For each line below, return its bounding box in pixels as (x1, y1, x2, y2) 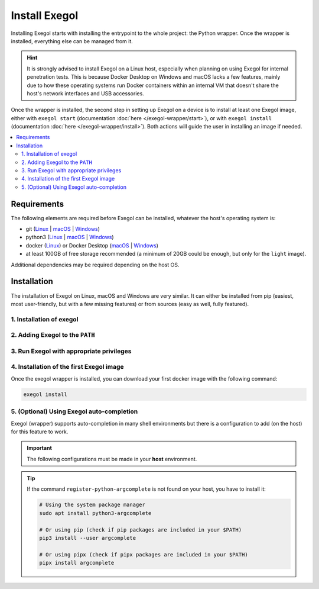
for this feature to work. (11, 428, 69, 435)
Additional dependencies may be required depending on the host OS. (11, 261, 180, 268)
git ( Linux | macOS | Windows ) (25, 226, 100, 233)
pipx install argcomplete (39, 559, 115, 567)
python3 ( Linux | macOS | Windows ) (25, 234, 115, 241)
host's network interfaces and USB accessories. (27, 89, 144, 97)
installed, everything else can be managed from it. (11, 37, 133, 44)
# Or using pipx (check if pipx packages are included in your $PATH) (39, 551, 248, 558)
